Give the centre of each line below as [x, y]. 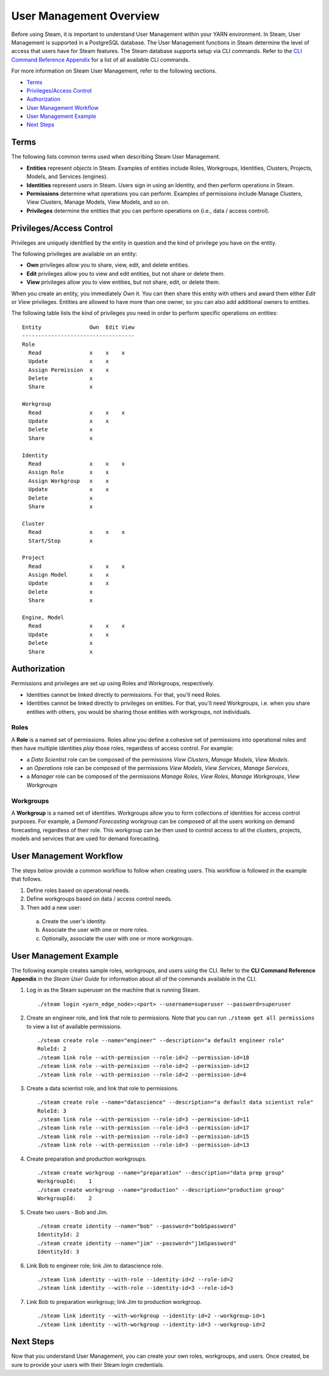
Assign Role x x [69, 472]
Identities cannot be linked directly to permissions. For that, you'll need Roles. [124, 694]
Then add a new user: [54, 907]
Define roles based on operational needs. [78, 890]
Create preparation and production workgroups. [87, 1159]
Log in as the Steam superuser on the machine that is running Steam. [113, 990]
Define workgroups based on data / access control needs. [100, 899]
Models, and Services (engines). [67, 176]
